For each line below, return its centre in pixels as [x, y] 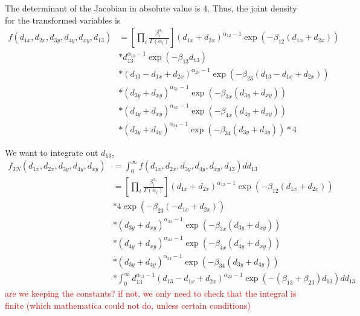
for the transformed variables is [63, 20]
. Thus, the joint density [252, 8]
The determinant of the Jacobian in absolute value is [103, 8]
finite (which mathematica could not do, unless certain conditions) [128, 305]
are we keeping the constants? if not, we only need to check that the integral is [151, 293]
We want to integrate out [52, 152]
